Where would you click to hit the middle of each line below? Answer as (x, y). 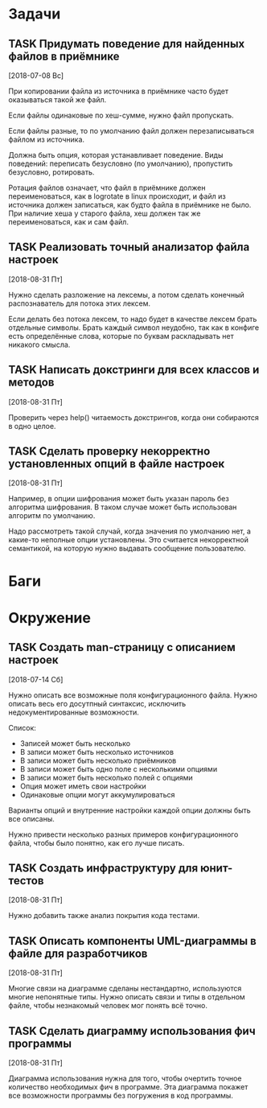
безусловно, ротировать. (51, 172)
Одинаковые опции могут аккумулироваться (97, 794)
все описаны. (31, 818)
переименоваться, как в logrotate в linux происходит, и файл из (117, 196)
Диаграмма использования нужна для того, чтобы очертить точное (125, 1078)
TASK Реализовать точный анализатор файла (129, 247)
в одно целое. (32, 426)
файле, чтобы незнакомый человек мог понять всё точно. (108, 1006)
